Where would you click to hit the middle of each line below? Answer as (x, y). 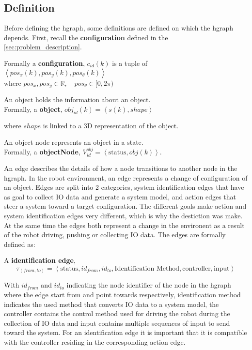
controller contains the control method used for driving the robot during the (117, 313)
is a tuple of (130, 63)
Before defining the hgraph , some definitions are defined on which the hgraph (119, 28)
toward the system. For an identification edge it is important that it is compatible (126, 332)
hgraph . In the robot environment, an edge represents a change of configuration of (126, 177)
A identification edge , (40, 260)
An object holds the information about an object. (77, 99)
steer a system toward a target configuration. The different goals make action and (125, 206)
